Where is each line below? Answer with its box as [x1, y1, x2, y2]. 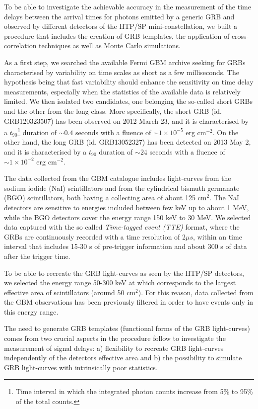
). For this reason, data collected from [138, 287, 254, 297]
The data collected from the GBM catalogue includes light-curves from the [4, 173, 231, 183]
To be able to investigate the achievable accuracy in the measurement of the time [4, 1, 251, 11]
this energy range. [4, 306, 59, 317]
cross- [231, 30, 249, 41]
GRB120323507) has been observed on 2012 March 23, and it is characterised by [4, 115, 249, 126]
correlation [4, 40, 37, 51]
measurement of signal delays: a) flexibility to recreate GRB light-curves [4, 342, 224, 353]
